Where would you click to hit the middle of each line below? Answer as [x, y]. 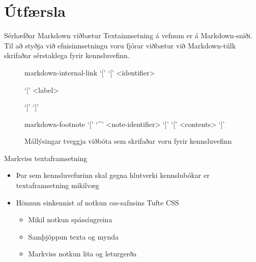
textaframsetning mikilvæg [58, 185]
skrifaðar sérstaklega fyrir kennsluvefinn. [67, 55]
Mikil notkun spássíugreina [70, 219]
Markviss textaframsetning [46, 158]
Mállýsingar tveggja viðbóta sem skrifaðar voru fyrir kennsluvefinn [128, 141]
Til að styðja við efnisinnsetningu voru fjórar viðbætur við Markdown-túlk [120, 45]
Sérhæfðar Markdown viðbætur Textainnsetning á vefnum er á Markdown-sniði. [129, 35]
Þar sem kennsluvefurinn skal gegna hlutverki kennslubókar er [113, 175]
